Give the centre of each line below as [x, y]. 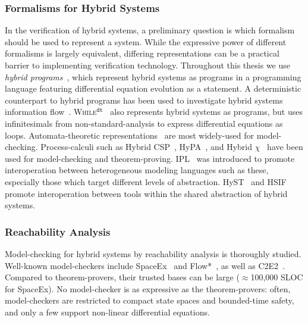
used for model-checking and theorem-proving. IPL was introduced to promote [150, 158]
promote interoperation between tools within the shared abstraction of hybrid [146, 193]
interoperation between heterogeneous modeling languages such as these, [137, 170]
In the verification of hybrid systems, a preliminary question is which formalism [150, 30]
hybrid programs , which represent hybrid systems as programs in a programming [153, 76]
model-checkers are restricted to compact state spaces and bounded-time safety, [150, 300]
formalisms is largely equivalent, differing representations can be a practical [142, 53]
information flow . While [51, 112]
